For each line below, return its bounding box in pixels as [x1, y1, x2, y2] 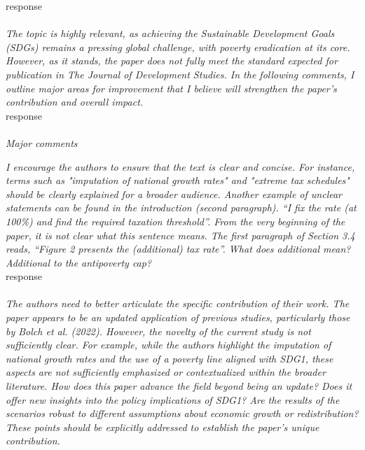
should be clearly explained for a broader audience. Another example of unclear [6, 186, 343, 201]
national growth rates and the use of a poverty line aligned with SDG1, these [6, 351, 333, 365]
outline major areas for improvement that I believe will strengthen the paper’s [6, 80, 337, 95]
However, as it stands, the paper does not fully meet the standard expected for [6, 53, 338, 68]
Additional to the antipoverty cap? [6, 255, 152, 269]
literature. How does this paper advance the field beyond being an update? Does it [6, 379, 352, 393]
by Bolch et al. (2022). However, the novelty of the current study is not [6, 323, 311, 338]
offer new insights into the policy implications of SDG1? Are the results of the [6, 392, 340, 407]
